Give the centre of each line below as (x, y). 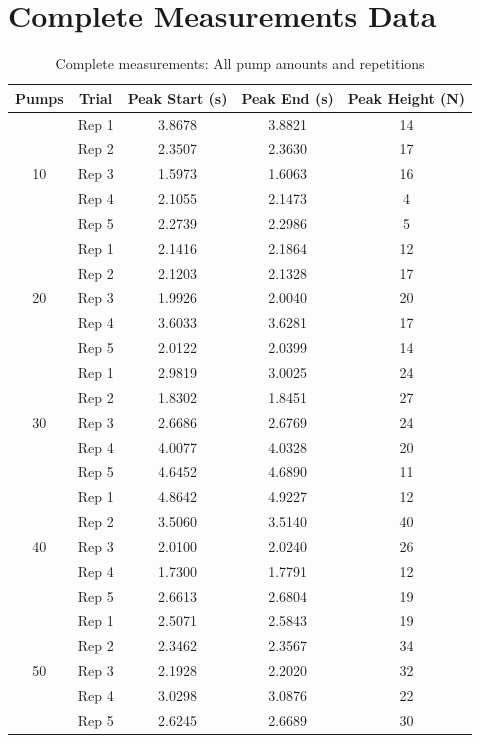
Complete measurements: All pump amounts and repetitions (240, 63)
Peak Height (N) (406, 97)
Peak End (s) (287, 97)
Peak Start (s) (177, 97)
